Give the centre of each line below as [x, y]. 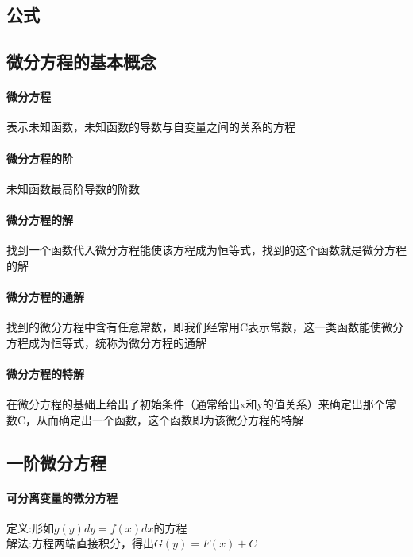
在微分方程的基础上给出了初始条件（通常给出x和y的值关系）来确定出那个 [196, 404]
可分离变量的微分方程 [62, 497]
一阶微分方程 [56, 462]
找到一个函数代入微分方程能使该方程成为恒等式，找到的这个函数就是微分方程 [206, 250]
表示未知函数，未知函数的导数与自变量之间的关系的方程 [151, 127]
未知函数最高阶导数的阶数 [73, 188]
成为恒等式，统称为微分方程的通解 [117, 342]
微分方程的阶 [40, 158]
